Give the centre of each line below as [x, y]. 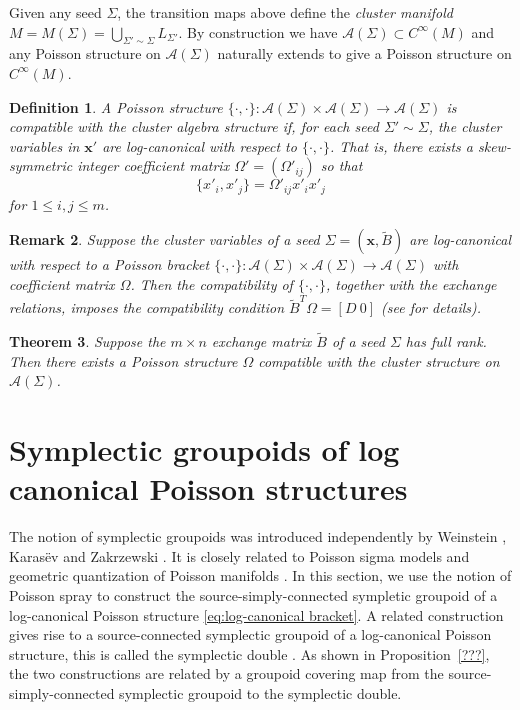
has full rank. [446, 341]
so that [341, 165]
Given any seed [55, 12]
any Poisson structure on [85, 53]
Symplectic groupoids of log [204, 449]
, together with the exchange [411, 284]
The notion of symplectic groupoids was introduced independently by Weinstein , [258, 536]
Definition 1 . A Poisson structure [116, 106]
